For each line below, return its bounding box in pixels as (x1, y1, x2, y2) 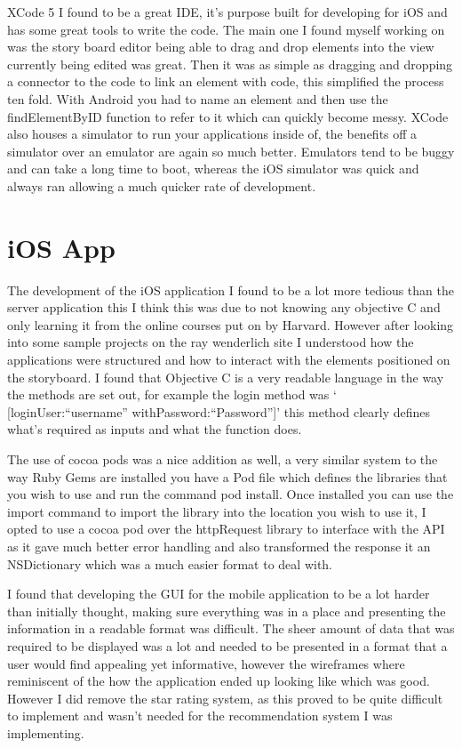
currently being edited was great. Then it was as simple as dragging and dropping (7, 54, 453, 73)
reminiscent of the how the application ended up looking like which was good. (7, 672, 430, 690)
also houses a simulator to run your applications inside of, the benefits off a (7, 125, 418, 143)
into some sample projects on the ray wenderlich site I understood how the (7, 333, 414, 351)
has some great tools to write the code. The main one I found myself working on (7, 20, 445, 38)
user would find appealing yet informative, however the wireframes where (7, 654, 405, 672)
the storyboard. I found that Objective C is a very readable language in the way (7, 367, 444, 386)
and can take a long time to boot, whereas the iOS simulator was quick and (7, 159, 419, 178)
